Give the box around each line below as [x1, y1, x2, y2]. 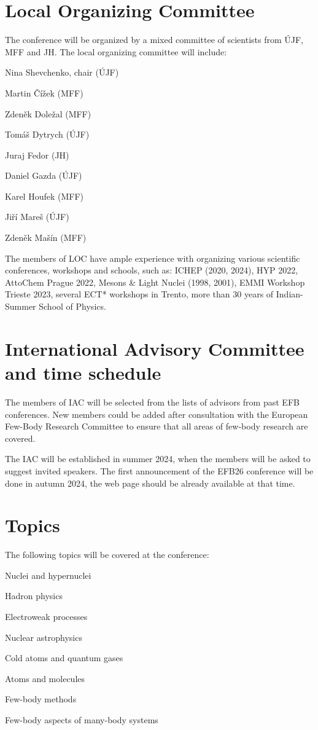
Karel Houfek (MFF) [5, 189, 84, 202]
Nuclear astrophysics [5, 630, 82, 643]
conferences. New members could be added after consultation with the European [5, 407, 308, 420]
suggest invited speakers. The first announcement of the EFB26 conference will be [5, 464, 314, 477]
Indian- [276, 288, 303, 300]
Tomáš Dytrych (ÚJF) [5, 128, 90, 141]
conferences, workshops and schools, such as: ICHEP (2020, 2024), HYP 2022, [5, 264, 298, 277]
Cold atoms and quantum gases [5, 651, 123, 664]
